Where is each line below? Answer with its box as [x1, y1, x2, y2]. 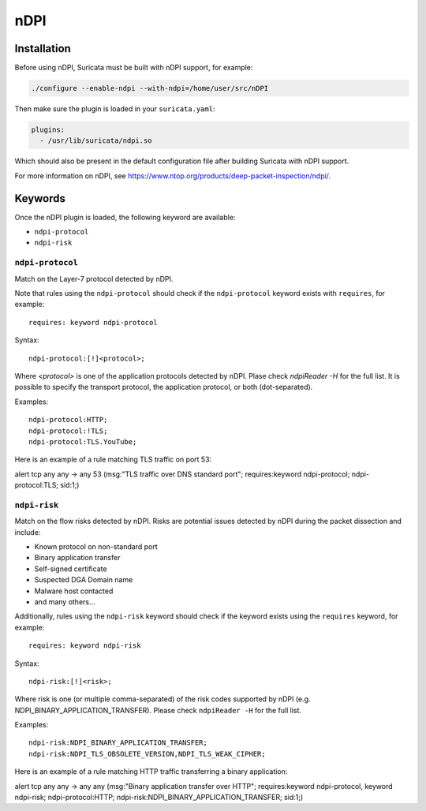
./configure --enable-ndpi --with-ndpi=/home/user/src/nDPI [31, 84, 269, 93]
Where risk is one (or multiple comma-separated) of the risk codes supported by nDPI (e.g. [14, 694, 311, 704]
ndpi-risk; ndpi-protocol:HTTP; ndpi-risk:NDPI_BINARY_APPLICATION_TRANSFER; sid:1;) [14, 793, 304, 802]
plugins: [31, 125, 65, 134]
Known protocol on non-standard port [34, 542, 158, 551]
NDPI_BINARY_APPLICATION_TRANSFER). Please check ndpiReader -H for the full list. [14, 705, 302, 715]
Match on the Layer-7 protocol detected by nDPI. [14, 274, 174, 283]
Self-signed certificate [34, 564, 107, 574]
